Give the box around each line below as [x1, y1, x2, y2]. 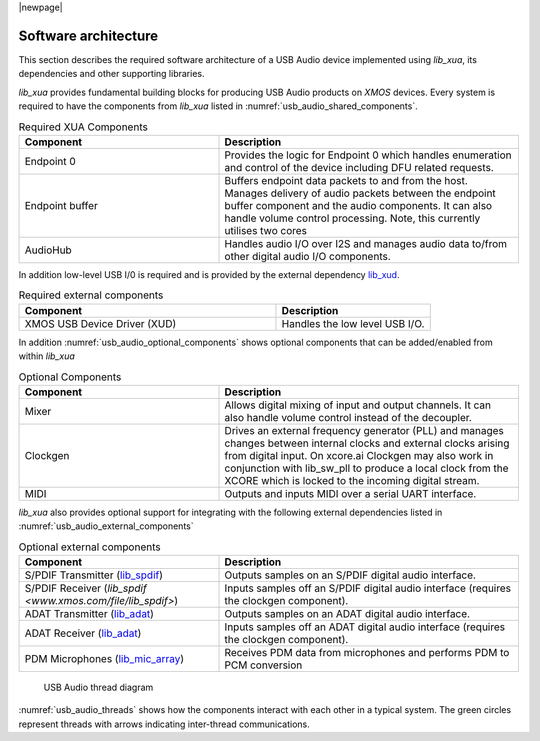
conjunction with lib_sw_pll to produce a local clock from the [224, 461, 509, 475]
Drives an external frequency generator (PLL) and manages [224, 423, 505, 437]
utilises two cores [224, 223, 307, 237]
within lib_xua [18, 350, 75, 362]
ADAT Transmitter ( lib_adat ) [24, 606, 155, 620]
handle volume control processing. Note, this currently [224, 211, 481, 225]
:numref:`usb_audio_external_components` [18, 520, 194, 532]
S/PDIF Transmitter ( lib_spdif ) [24, 568, 164, 582]
